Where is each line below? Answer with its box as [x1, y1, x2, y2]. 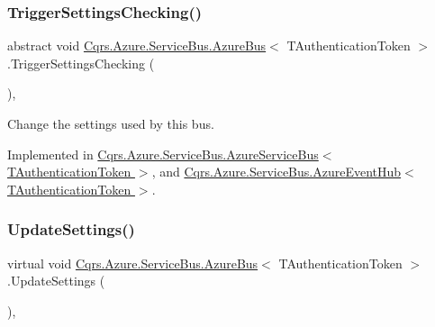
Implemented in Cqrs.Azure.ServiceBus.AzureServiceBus [7, 144, 319, 163]
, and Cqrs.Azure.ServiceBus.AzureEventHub [151, 162, 402, 181]
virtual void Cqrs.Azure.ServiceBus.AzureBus [7, 253, 258, 272]
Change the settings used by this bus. [7, 114, 214, 132]
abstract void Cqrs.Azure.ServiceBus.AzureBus [7, 36, 267, 55]
